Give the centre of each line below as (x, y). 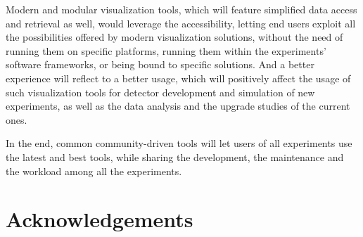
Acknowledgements (100, 219)
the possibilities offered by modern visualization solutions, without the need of (174, 37)
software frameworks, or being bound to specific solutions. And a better (160, 64)
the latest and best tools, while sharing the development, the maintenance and (175, 156)
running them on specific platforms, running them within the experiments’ (166, 50)
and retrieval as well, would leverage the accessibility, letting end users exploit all (181, 23)
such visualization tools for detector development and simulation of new (160, 92)
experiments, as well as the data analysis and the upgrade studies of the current (178, 106)
